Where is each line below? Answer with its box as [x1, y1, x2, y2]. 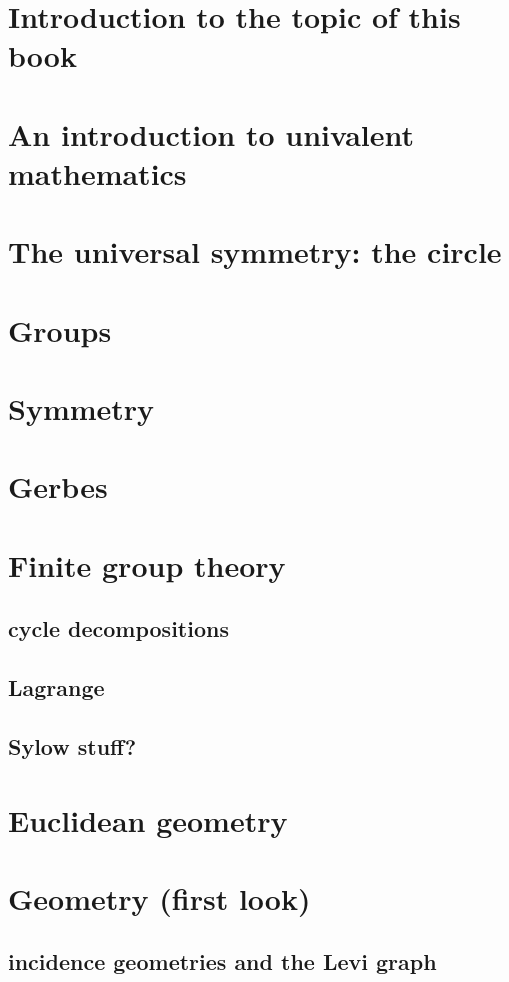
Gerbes [8, 466, 108, 507]
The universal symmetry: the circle [8, 231, 502, 272]
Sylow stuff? [8, 730, 137, 761]
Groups [8, 309, 112, 350]
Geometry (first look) [8, 877, 311, 918]
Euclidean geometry [8, 799, 288, 840]
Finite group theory [8, 544, 286, 585]
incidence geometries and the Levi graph [8, 946, 437, 977]
